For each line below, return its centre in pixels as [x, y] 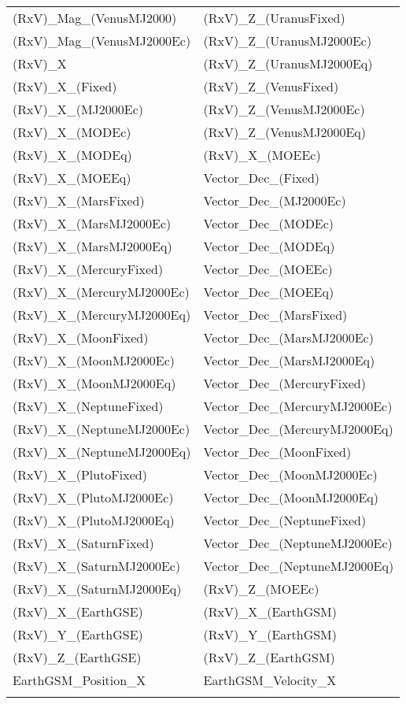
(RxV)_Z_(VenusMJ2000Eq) [285, 132]
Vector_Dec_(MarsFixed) [275, 315]
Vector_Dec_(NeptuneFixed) [285, 520]
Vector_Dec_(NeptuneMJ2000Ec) [298, 543]
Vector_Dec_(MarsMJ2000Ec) [288, 337]
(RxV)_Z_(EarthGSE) [77, 657]
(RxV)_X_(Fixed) [65, 86]
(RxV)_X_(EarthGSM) [270, 611]
